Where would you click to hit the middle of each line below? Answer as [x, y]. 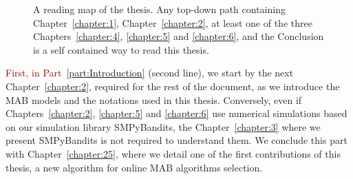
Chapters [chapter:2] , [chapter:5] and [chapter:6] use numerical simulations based [176, 113]
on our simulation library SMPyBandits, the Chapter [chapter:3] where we [163, 126]
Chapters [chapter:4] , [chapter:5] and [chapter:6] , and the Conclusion [179, 36]
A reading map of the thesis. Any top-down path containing [159, 9]
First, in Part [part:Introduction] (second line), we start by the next [150, 73]
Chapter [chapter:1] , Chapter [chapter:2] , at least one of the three [173, 22]
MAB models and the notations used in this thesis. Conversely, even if [154, 99]
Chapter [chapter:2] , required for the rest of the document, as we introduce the [173, 86]
